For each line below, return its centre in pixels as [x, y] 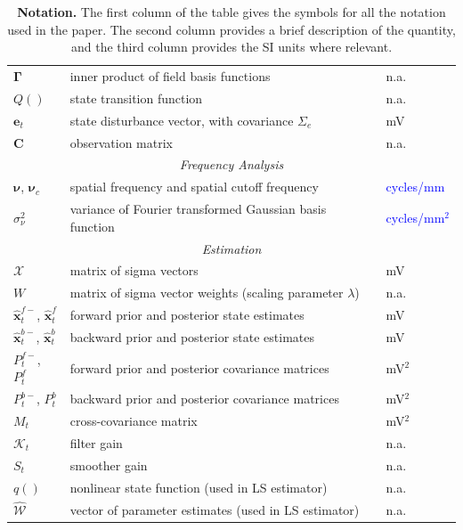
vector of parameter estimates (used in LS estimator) [215, 509]
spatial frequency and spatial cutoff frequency [194, 187]
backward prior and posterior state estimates [192, 336]
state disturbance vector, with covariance [182, 120]
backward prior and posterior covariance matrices [204, 399]
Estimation [231, 248]
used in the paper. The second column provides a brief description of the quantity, [231, 29]
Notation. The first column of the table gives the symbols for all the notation [231, 12]
